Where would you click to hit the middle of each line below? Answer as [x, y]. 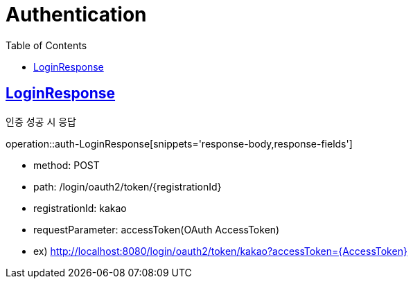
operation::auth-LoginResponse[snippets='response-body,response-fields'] [179, 143]
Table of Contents [46, 45]
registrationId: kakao [80, 208]
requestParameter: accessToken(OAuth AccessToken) [157, 229]
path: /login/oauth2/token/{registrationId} [128, 186]
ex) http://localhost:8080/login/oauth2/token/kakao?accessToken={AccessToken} [220, 251]
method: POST [67, 165]
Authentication [76, 15]
